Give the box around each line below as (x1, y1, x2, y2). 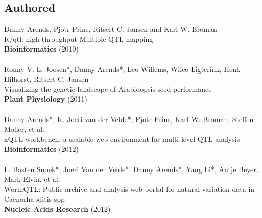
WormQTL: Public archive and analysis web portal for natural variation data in (4, 183, 255, 194)
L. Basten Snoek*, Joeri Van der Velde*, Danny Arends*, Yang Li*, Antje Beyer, (4, 163, 258, 174)
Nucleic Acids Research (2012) (4, 203, 111, 214)
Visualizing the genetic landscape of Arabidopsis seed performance (4, 83, 212, 94)
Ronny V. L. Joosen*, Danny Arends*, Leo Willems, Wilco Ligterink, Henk (4, 63, 241, 74)
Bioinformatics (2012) (4, 143, 79, 154)
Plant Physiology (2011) (4, 93, 87, 104)
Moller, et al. (4, 124, 44, 134)
